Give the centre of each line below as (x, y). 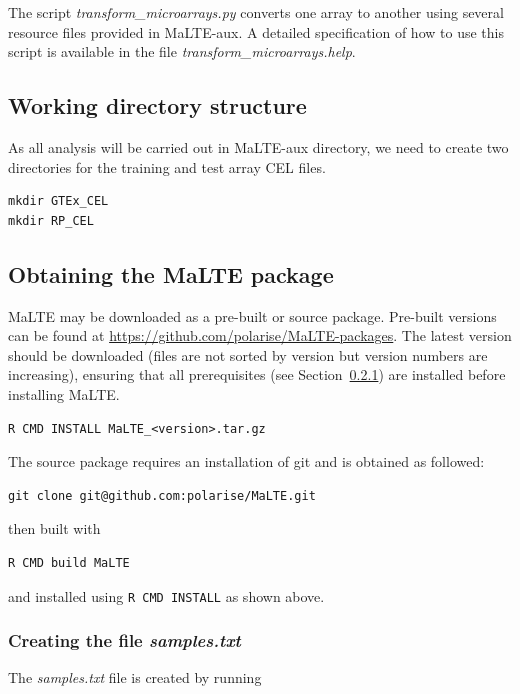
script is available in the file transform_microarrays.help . (182, 51)
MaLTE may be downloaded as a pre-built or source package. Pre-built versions (252, 315)
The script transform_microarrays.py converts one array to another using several (256, 12)
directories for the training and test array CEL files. (167, 166)
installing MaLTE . (64, 393)
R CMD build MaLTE (69, 562)
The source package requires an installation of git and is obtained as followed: (246, 461)
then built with (54, 528)
